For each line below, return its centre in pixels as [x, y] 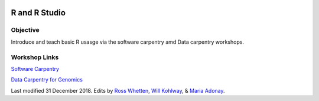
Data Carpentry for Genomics [47, 80]
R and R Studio [38, 13]
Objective [25, 30]
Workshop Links [35, 57]
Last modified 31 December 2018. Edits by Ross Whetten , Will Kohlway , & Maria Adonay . [118, 90]
